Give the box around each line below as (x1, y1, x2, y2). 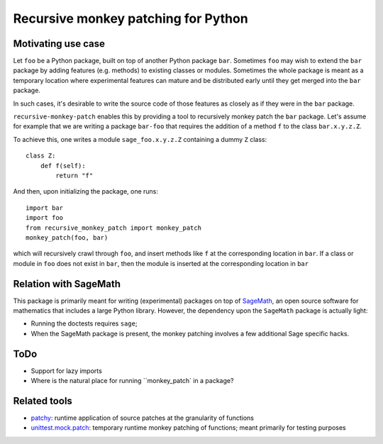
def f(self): (40, 162, 86, 170)
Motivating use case (13, 38, 106, 50)
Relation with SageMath (13, 277, 121, 290)
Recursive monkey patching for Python (13, 11, 248, 26)
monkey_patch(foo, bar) (26, 233, 109, 241)
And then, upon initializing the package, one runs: (13, 187, 159, 196)
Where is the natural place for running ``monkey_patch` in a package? (30, 377, 234, 385)
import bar (26, 204, 64, 212)
